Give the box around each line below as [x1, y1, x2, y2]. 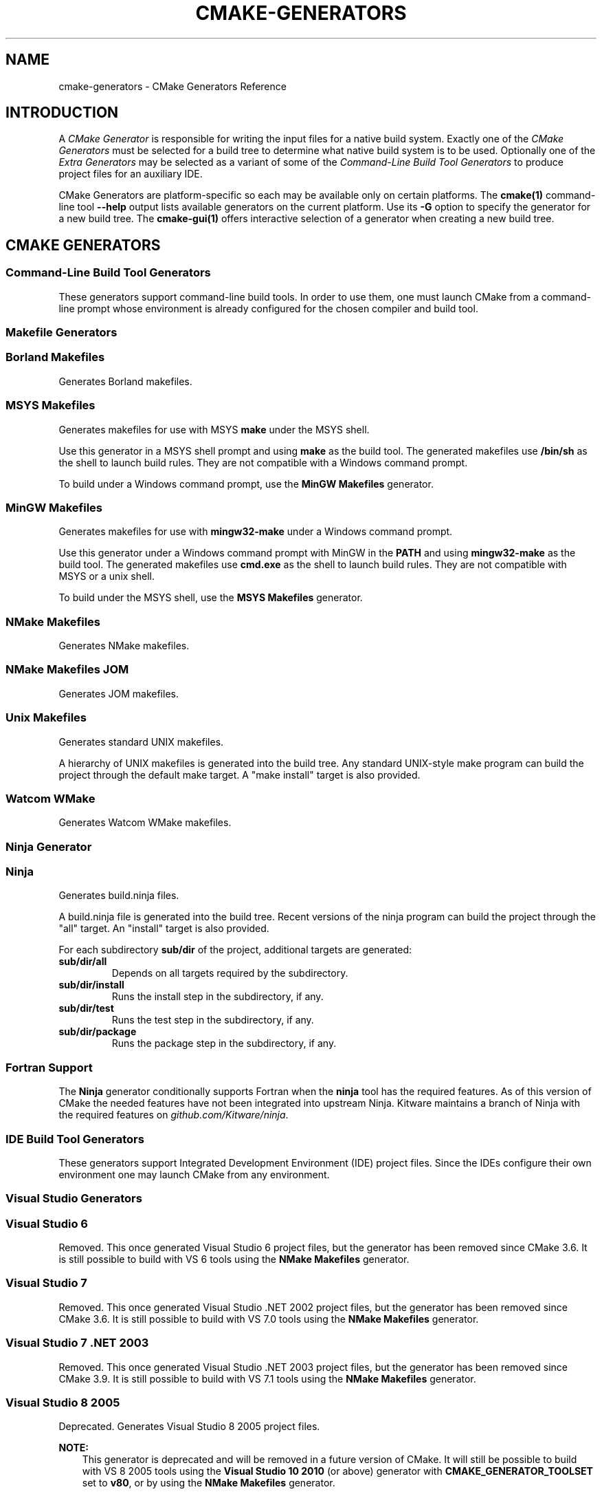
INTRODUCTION [5, 104, 119, 122]
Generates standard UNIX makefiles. [58, 735, 224, 748]
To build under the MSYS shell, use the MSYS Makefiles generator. [58, 592, 363, 604]
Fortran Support [5, 1060, 93, 1074]
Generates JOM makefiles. [58, 687, 179, 700]
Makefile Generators [5, 325, 118, 340]
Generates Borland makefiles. [58, 375, 192, 387]
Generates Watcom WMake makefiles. [58, 816, 232, 829]
